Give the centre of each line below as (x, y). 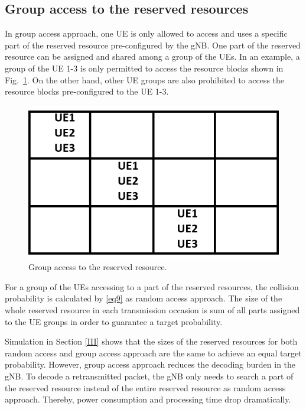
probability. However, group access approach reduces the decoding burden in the (150, 364)
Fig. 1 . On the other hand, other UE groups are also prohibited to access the (145, 79)
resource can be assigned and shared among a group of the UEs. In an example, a (152, 56)
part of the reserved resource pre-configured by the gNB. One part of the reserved (153, 45)
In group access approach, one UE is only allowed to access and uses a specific (146, 33)
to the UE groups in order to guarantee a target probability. (114, 321)
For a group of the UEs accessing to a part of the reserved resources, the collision (152, 286)
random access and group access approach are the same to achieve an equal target (153, 353)
